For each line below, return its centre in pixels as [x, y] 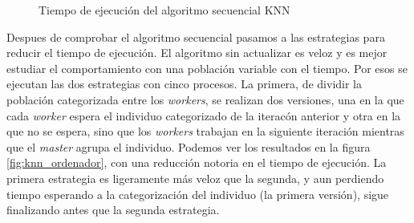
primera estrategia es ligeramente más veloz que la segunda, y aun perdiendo [195, 178]
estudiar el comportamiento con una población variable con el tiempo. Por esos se [207, 68]
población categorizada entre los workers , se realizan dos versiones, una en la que [205, 99]
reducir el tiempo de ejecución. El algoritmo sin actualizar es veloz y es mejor [197, 53]
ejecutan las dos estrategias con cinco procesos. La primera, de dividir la [184, 84]
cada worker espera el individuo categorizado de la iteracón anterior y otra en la [204, 115]
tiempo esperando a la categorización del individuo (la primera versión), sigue [198, 194]
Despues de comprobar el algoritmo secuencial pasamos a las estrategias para [196, 36]
